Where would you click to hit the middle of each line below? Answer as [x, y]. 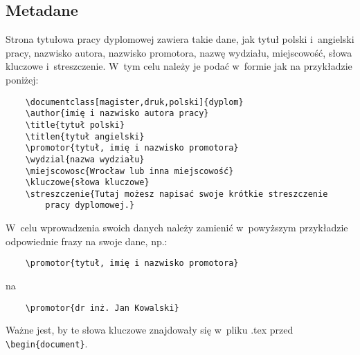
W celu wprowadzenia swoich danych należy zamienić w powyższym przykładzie [177, 228]
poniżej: [22, 79]
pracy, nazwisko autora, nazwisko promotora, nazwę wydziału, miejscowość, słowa [179, 52]
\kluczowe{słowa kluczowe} [87, 183]
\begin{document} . [47, 343]
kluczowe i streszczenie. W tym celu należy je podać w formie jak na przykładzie [179, 66]
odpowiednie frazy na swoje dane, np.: [87, 241]
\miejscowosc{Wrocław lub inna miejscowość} [129, 171]
